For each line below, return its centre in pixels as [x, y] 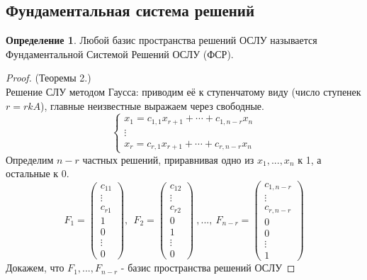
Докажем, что [35, 268]
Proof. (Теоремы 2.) [49, 78]
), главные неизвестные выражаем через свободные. [152, 105]
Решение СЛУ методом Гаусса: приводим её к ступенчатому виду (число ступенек [183, 91]
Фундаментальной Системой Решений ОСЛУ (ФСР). [120, 54]
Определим [30, 159]
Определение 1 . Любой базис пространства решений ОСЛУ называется [162, 40]
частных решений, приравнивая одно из [168, 159]
